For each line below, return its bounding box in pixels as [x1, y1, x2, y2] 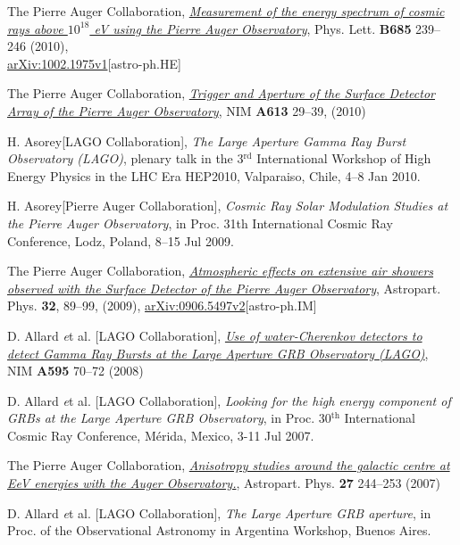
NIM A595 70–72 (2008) [7, 361, 144, 380]
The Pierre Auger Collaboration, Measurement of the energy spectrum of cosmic [7, 2, 445, 20]
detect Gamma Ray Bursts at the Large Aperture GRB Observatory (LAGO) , [7, 343, 429, 362]
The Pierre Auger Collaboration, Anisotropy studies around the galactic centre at [7, 456, 450, 475]
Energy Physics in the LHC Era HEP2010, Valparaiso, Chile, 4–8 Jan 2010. [7, 166, 421, 185]
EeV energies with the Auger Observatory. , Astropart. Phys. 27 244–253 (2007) [7, 474, 440, 492]
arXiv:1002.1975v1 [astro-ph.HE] [7, 54, 181, 72]
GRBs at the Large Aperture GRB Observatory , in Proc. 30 [7, 409, 331, 427]
